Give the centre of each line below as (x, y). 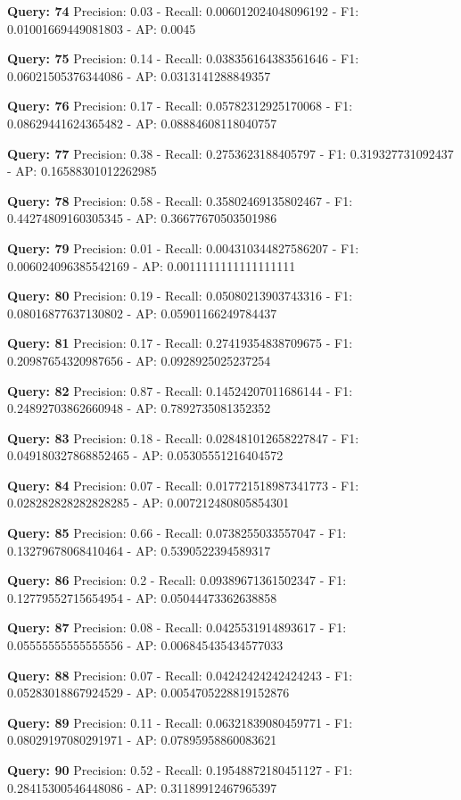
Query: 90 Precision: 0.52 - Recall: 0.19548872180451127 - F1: (180, 770)
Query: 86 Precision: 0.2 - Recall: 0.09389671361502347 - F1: (177, 580)
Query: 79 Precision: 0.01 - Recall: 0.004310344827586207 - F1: (183, 247)
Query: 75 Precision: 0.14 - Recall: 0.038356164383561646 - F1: (183, 58)
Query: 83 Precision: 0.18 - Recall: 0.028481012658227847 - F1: (183, 437)
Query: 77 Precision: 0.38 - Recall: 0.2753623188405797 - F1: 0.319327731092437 (230, 153)
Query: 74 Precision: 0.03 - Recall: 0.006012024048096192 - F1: (183, 11)
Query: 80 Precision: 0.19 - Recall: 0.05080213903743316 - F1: (180, 296)
